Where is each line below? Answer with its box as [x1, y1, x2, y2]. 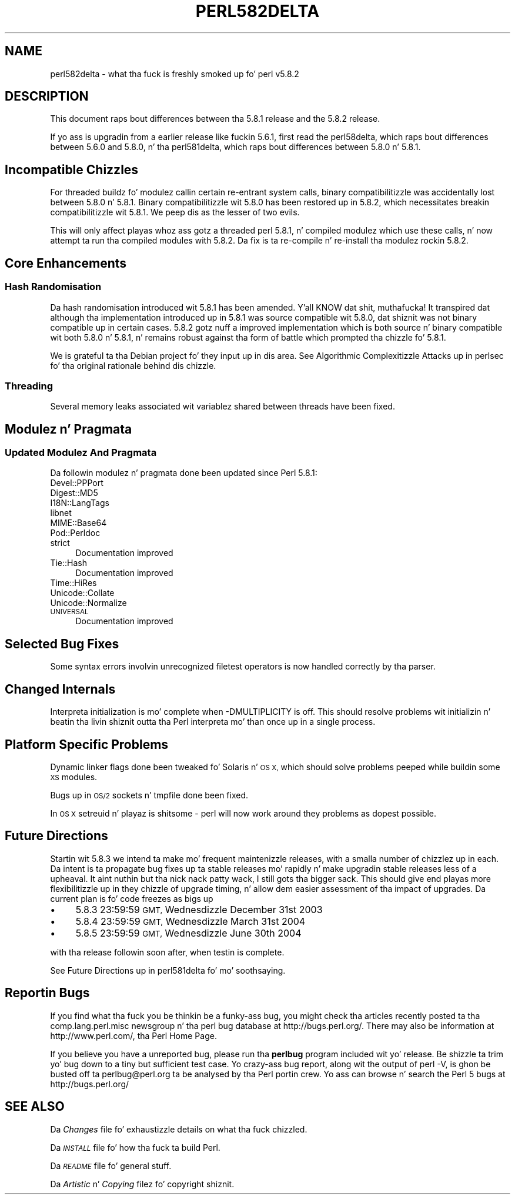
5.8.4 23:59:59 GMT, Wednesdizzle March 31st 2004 [75, 915, 306, 927]
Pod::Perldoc [50, 528, 101, 538]
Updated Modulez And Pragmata [5, 447, 157, 459]
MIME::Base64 [50, 518, 107, 528]
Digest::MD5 [50, 488, 98, 498]
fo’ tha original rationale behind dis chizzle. [50, 360, 216, 371]
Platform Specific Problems [5, 737, 169, 752]
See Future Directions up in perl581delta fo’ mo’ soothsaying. [50, 965, 286, 975]
